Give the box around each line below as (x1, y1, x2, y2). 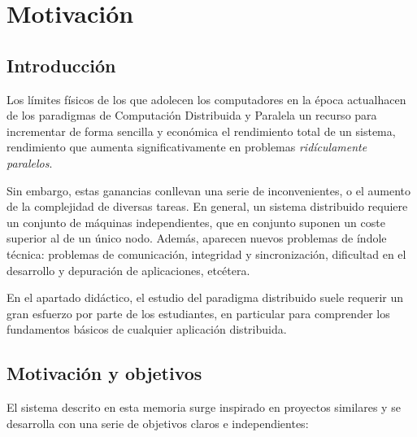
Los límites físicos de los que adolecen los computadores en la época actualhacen (7, 90, 406, 107)
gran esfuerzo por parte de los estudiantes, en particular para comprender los (7, 304, 390, 321)
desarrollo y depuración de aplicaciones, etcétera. (7, 261, 250, 278)
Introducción (7, 52, 116, 77)
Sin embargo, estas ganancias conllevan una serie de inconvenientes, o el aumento (7, 181, 411, 199)
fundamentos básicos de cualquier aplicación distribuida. (7, 321, 287, 338)
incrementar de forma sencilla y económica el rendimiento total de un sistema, (7, 122, 396, 139)
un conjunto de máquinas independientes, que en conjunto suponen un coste (7, 213, 385, 230)
